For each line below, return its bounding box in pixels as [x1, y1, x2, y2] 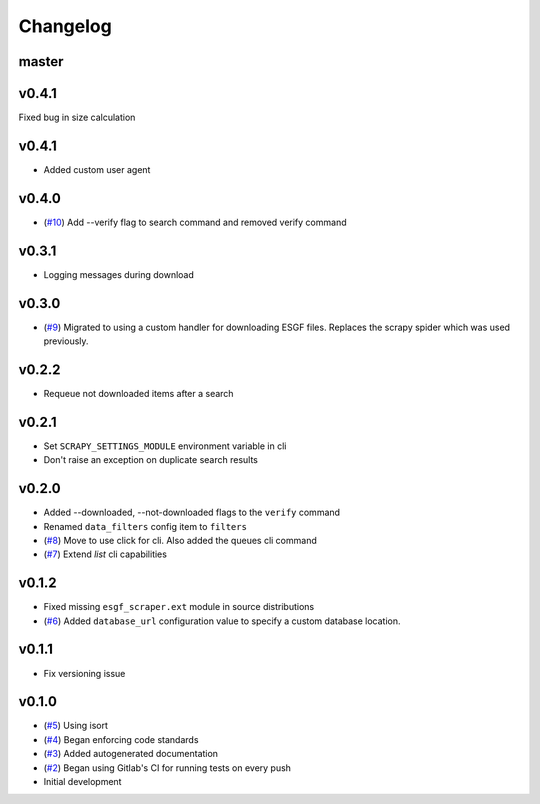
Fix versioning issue [43, 667, 126, 679]
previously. [43, 335, 89, 347]
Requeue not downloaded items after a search [43, 388, 234, 399]
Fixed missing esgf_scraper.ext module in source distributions [43, 601, 315, 613]
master [18, 53, 64, 70]
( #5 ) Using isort [43, 720, 109, 732]
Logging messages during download [43, 268, 195, 280]
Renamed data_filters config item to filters [43, 520, 247, 532]
